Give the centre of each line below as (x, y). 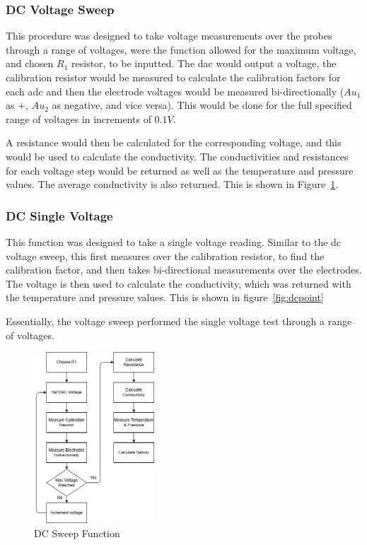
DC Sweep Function (77, 533)
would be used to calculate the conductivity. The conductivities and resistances (177, 156)
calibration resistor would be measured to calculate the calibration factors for (173, 77)
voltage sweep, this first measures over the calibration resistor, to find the (165, 256)
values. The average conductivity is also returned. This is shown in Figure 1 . (172, 184)
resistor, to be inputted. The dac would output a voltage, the (204, 63)
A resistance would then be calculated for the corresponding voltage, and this (174, 142)
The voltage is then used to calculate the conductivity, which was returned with (179, 283)
